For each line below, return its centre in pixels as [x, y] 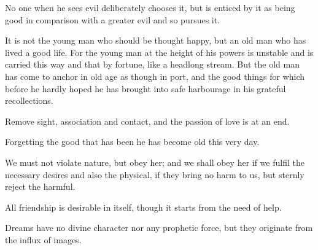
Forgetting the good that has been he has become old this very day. [132, 142]
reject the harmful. [40, 186]
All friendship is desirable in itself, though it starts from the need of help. [143, 207]
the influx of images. [43, 239]
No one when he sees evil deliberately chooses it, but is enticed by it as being [150, 7]
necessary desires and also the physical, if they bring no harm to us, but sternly [155, 174]
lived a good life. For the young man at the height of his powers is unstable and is [159, 52]
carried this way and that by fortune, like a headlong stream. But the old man [153, 64]
